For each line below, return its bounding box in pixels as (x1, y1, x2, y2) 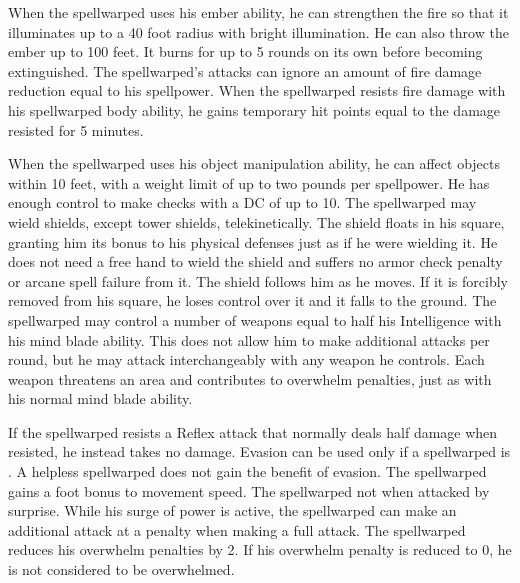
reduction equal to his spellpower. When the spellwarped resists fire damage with (8, 80, 506, 101)
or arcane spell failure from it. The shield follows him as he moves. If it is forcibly (8, 270, 508, 291)
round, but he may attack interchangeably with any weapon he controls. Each (8, 349, 485, 370)
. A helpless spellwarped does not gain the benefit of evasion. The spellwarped (8, 461, 487, 482)
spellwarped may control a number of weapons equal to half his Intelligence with (8, 309, 502, 330)
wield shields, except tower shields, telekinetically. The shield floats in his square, (8, 211, 505, 232)
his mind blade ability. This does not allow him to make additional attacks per (8, 329, 490, 350)
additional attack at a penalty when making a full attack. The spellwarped (8, 519, 466, 540)
